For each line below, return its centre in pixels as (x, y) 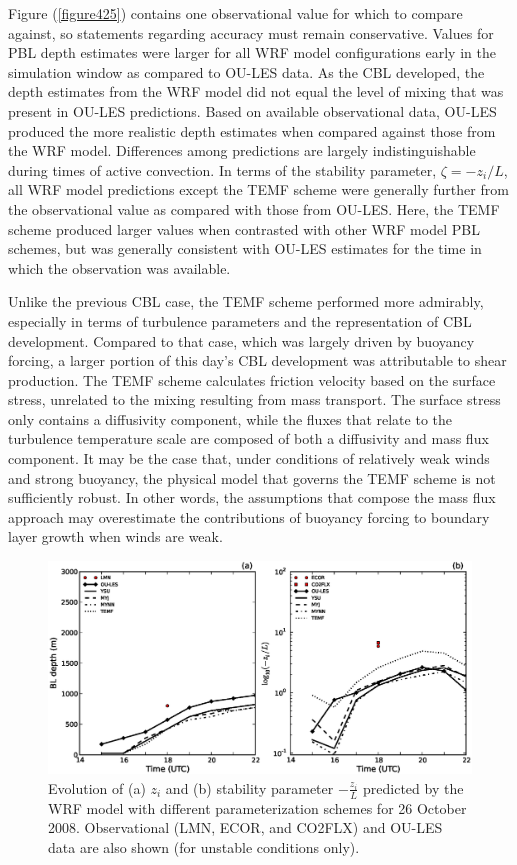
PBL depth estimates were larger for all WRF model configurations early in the (252, 52)
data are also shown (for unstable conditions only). (204, 846)
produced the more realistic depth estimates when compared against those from (252, 130)
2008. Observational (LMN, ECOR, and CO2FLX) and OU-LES (245, 827)
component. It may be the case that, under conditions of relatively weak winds (249, 458)
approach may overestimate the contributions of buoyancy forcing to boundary (249, 516)
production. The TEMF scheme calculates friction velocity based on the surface (252, 379)
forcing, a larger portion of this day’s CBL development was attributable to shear (257, 360)
